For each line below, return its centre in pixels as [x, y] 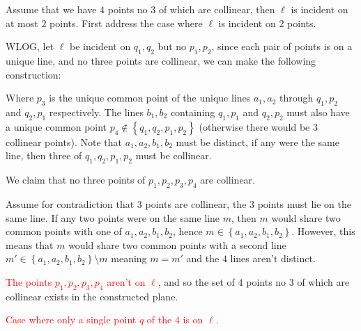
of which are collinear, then [217, 9]
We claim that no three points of [76, 180]
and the [203, 258]
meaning [129, 258]
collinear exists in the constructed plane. [92, 296]
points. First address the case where [126, 23]
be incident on [100, 46]
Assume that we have [51, 9]
